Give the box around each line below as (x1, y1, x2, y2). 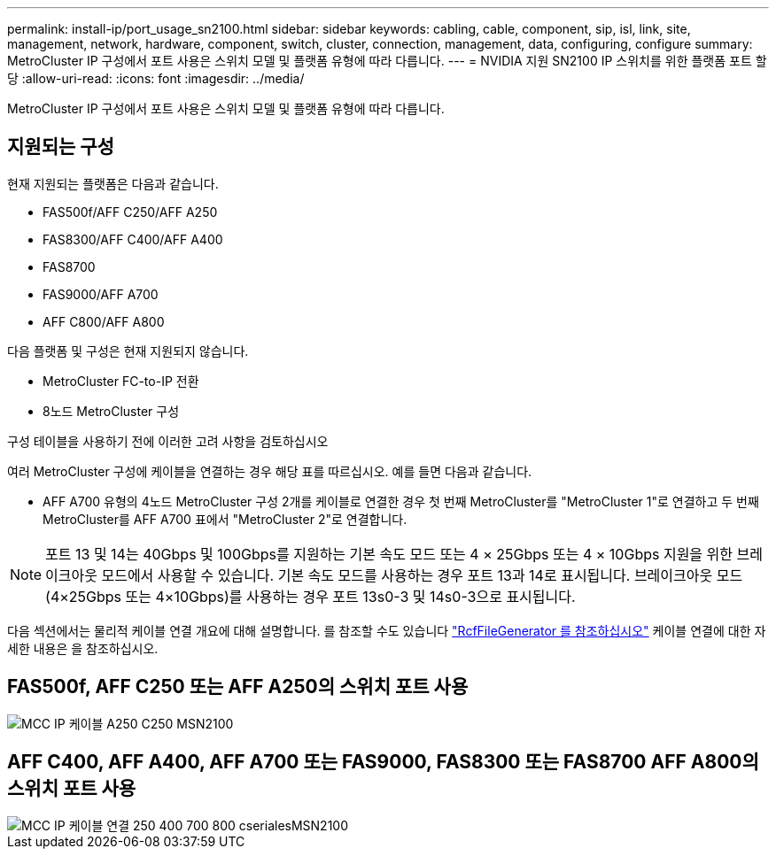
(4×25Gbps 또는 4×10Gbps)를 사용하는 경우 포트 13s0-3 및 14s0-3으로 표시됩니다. (45, 587, 576, 605)
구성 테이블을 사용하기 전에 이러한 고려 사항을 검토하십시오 (7, 433, 329, 449)
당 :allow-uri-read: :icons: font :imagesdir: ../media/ (7, 71, 305, 86)
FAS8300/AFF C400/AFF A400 (43, 231, 223, 247)
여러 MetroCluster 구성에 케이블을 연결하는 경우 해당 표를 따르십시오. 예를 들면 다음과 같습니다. (7, 463, 532, 479)
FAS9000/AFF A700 (43, 286, 159, 302)
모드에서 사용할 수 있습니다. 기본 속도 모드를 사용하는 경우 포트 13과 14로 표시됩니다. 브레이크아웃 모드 (101, 566, 743, 584)
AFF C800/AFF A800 (43, 313, 165, 329)
